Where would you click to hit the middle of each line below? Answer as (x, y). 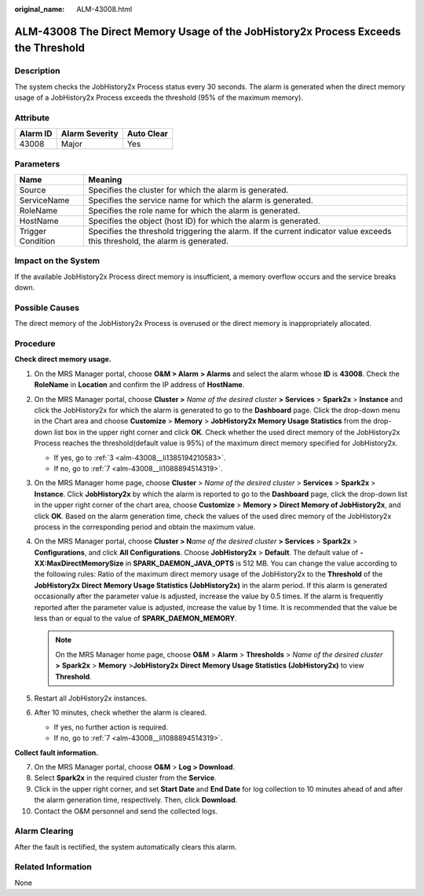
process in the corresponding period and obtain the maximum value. (145, 527)
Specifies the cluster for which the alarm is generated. (188, 190)
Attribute (32, 118)
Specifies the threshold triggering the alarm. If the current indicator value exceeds (240, 232)
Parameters (37, 163)
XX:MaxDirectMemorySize (79, 563)
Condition (37, 241)
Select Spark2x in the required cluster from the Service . (126, 778)
